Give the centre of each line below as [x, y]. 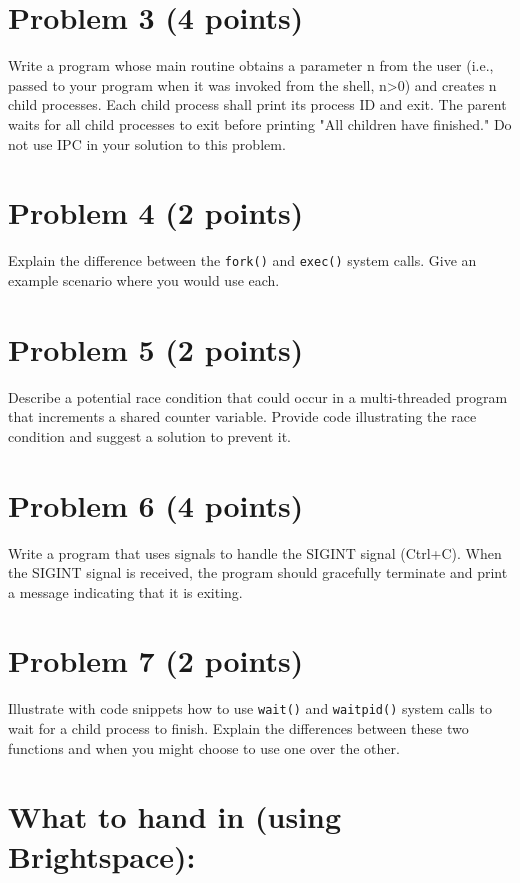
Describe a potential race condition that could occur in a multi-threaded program [258, 396]
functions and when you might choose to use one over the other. [204, 747]
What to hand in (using [175, 816]
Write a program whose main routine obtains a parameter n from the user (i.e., [251, 65]
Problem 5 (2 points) [156, 348]
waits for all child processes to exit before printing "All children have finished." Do [260, 123]
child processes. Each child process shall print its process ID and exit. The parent [257, 104]
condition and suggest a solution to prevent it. [150, 435]
